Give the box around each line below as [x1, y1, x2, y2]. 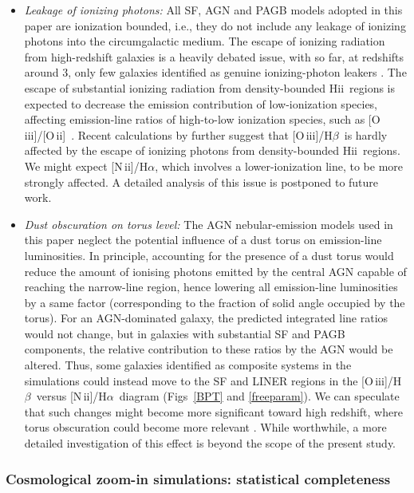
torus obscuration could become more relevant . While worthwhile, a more [24, 419, 387, 436]
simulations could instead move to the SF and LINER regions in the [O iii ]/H [24, 372, 402, 388]
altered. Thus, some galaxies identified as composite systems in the [24, 357, 352, 373]
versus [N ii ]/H [36, 388, 107, 404]
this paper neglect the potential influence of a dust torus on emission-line [24, 231, 382, 248]
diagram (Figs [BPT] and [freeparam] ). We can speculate [119, 388, 400, 404]
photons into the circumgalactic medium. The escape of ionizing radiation [24, 33, 385, 49]
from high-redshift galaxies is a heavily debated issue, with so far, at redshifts [24, 48, 404, 65]
